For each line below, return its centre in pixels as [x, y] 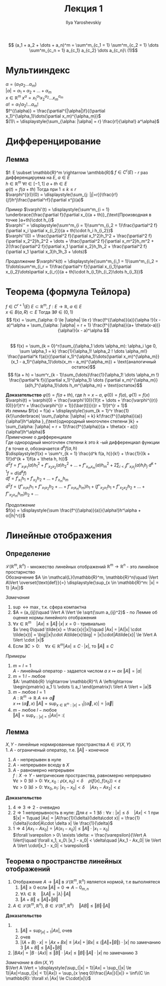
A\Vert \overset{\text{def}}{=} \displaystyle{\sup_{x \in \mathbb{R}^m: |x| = [82, 583]
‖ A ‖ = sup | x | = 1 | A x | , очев [46, 931]
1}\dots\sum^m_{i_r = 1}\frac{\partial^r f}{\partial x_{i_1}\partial [68, 266]
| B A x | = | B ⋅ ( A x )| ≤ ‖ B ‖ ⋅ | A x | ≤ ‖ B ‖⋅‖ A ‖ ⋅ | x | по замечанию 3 [75, 953]
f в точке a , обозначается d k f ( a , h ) [41, 448]
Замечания [18, 597]
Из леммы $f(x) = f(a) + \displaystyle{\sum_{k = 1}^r [59, 410]
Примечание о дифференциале [39, 437]
